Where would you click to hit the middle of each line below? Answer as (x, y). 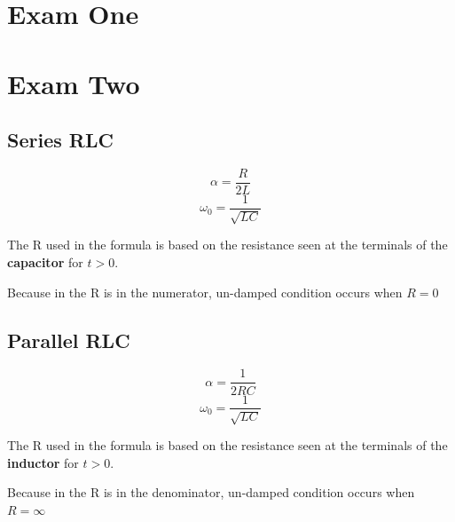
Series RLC (60, 140)
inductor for (43, 462)
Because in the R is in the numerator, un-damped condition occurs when (205, 292)
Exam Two (74, 83)
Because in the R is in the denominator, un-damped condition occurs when (211, 492)
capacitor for (45, 262)
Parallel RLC (69, 340)
